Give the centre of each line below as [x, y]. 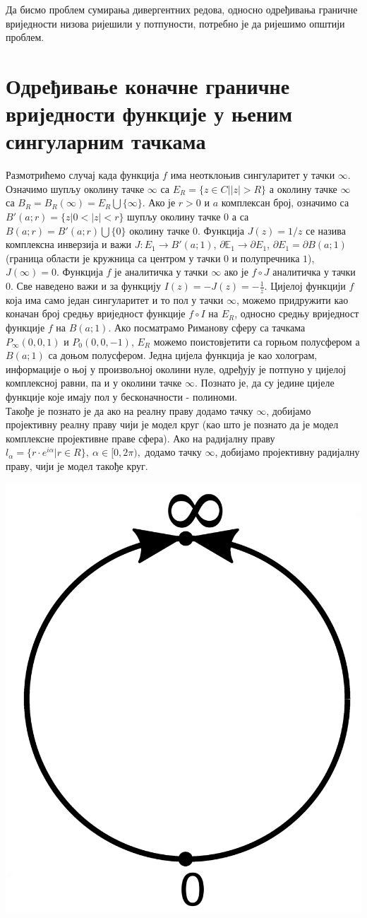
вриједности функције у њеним [149, 113]
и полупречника [266, 258]
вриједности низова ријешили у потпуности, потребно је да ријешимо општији [175, 23]
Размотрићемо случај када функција [83, 175]
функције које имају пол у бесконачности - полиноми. [122, 397]
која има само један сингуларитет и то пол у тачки [115, 299]
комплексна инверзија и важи [69, 244]
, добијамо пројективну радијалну [287, 452]
